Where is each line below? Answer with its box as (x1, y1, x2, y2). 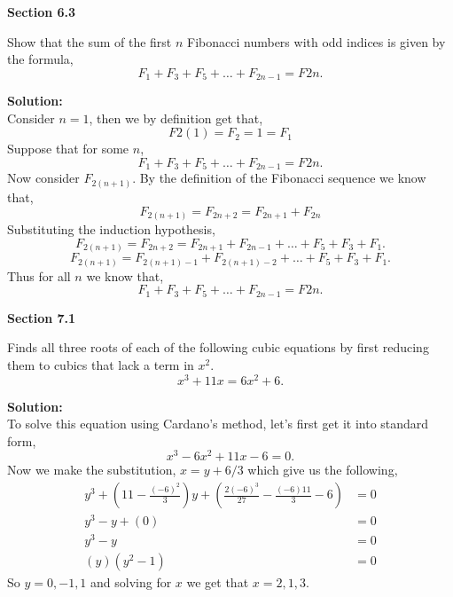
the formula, (7, 50, 74, 68)
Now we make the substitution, (7, 460, 176, 479)
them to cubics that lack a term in (7, 355, 194, 373)
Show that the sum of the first (7, 32, 172, 51)
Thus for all (7, 266, 71, 285)
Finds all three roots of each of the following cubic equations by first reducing (7, 338, 429, 357)
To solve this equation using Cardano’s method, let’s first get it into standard (7, 414, 429, 433)
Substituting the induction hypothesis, (7, 220, 215, 239)
